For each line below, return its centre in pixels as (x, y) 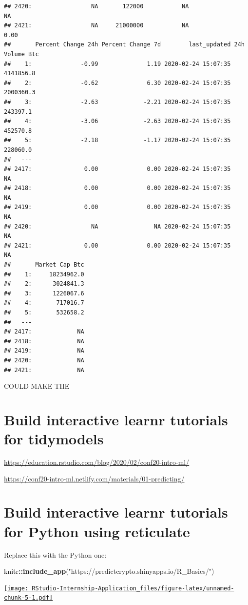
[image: (16, 588)
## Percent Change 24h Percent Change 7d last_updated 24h (124, 45)
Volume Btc (21, 54)
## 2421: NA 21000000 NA (96, 26)
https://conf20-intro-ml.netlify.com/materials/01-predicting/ (94, 478)
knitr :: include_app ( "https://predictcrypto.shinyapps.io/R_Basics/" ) (109, 571)
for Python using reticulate (97, 531)
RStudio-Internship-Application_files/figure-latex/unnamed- (133, 588)
